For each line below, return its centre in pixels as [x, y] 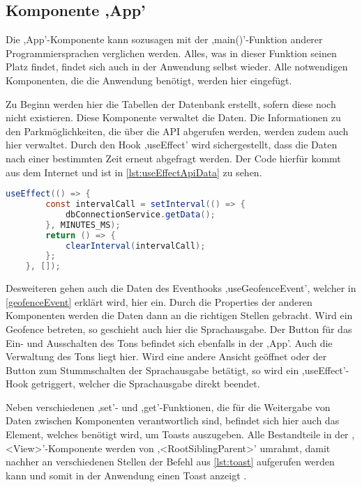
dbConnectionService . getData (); [140, 214]
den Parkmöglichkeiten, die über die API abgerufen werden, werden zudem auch [177, 131]
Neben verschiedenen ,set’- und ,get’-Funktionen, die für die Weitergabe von [168, 407]
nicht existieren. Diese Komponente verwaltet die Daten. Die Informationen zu [173, 117]
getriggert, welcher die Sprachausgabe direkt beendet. [145, 384]
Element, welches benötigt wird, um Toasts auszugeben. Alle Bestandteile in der [177, 434]
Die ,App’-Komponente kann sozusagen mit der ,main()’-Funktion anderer [164, 39]
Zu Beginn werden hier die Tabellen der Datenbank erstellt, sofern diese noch [171, 103]
